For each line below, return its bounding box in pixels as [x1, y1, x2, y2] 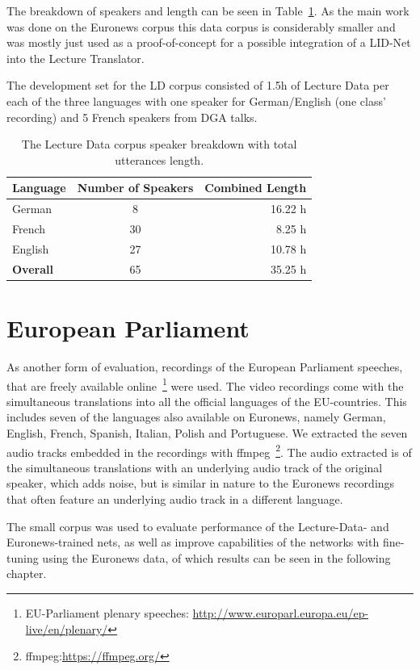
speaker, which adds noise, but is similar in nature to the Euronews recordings [6, 475, 395, 492]
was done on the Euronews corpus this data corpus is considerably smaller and [6, 18, 396, 35]
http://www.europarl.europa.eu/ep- [192, 604, 369, 621]
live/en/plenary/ [25, 620, 108, 637]
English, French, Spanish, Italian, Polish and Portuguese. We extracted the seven [6, 424, 408, 441]
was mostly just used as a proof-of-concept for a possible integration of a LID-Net [6, 34, 411, 51]
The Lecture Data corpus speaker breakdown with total [21, 136, 297, 153]
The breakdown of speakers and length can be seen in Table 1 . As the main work [6, 2, 409, 19]
